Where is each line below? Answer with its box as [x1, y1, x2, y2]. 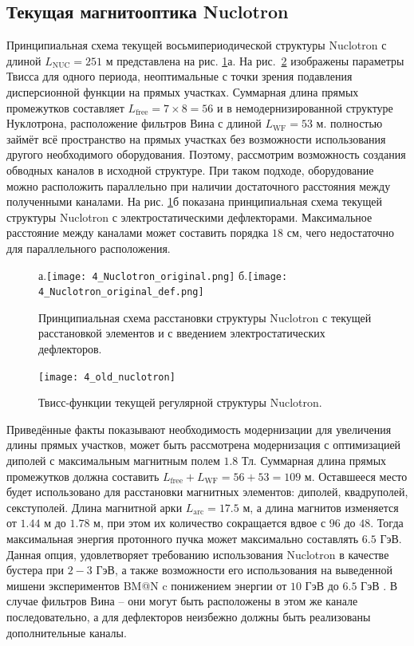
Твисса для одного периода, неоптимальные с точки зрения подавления [6, 68, 353, 85]
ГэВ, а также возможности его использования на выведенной [96, 561, 392, 578]
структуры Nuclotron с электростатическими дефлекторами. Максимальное [6, 208, 373, 225]
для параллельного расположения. [6, 239, 171, 256]
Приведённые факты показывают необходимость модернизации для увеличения [6, 420, 392, 437]
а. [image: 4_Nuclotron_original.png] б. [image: [38, 266, 288, 283]
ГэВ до [305, 577, 339, 593]
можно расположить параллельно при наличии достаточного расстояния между [6, 177, 391, 194]
